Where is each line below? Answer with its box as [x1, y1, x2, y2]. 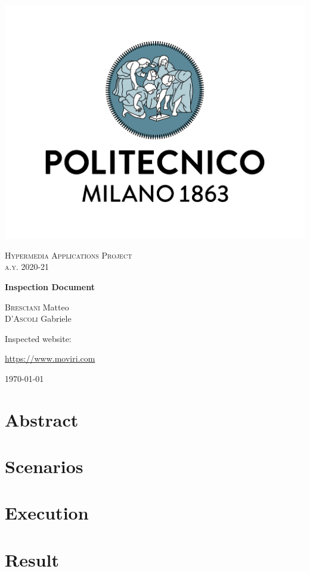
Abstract [5, 407, 79, 431]
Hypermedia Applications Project [5, 248, 132, 261]
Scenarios [5, 454, 83, 478]
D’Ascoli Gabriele [5, 312, 72, 325]
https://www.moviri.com [5, 352, 95, 365]
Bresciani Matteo [5, 300, 69, 313]
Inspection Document [5, 280, 95, 293]
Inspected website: [5, 332, 72, 344]
